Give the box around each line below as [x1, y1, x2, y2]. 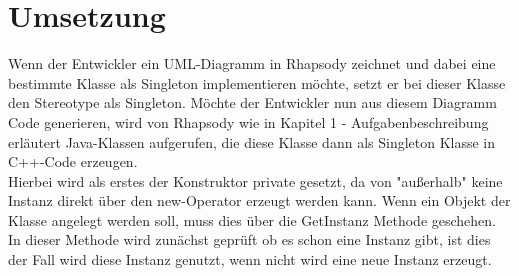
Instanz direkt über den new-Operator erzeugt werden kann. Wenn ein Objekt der [8, 190, 511, 211]
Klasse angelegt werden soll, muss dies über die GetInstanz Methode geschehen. [8, 209, 497, 230]
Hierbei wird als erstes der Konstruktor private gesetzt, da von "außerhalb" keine [8, 170, 503, 191]
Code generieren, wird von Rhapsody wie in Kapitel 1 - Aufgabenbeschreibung [8, 111, 489, 132]
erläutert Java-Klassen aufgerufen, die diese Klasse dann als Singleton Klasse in [8, 131, 496, 152]
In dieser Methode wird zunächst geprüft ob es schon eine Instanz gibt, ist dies [8, 229, 491, 250]
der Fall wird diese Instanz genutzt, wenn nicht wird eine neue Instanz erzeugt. [8, 249, 492, 270]
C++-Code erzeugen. [8, 151, 138, 172]
